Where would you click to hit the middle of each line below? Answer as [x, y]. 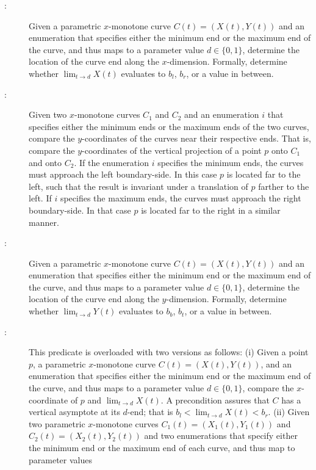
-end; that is [150, 412]
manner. [44, 222]
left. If [40, 198]
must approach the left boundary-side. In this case [123, 174]
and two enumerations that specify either [221, 436]
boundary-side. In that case [80, 210]
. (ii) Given [289, 412]
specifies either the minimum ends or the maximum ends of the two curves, [169, 126]
